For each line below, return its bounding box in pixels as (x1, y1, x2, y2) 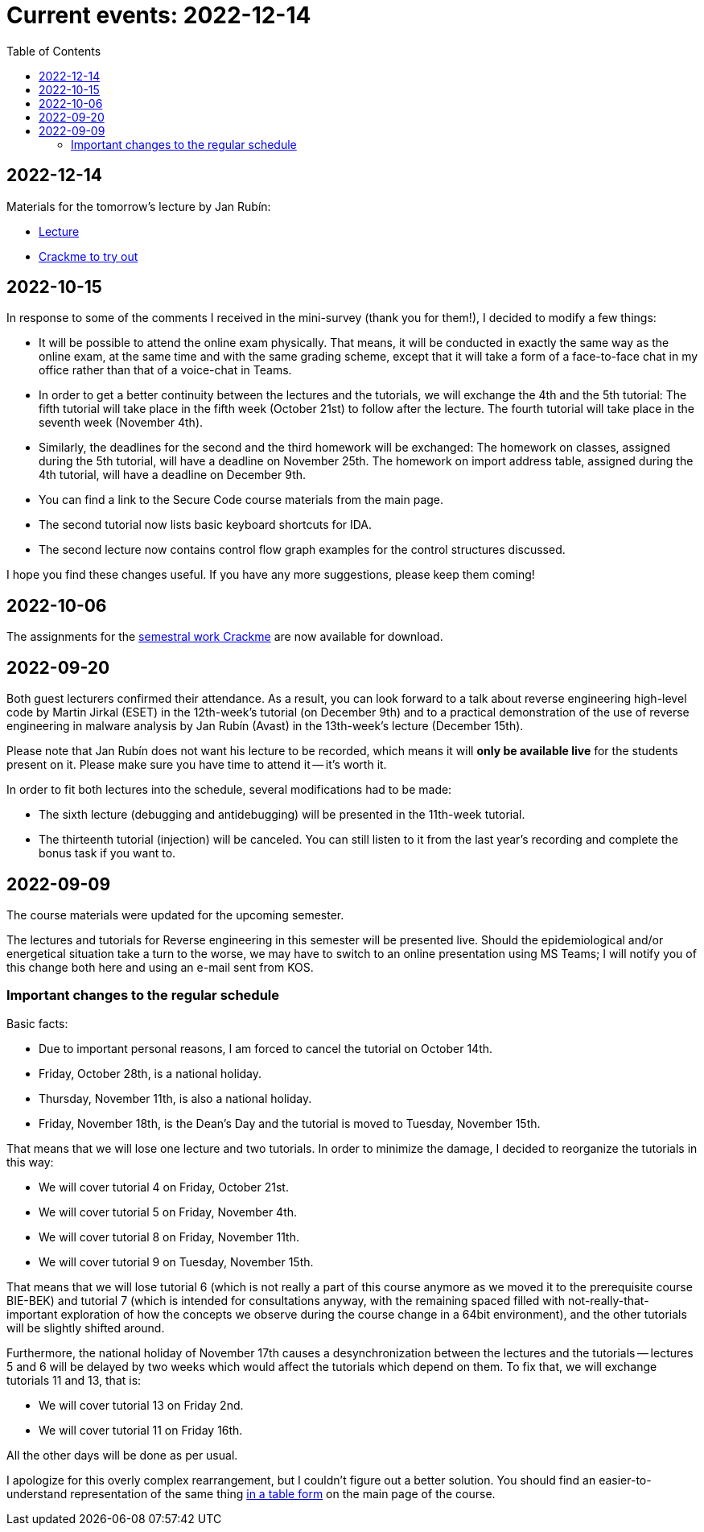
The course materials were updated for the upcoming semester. (6, 907, 344, 922)
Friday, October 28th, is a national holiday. (39, 1066, 262, 1080)
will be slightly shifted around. (6, 1320, 165, 1335)
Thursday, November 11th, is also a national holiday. (39, 1091, 312, 1105)
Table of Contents (6, 43, 101, 58)
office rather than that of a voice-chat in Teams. (39, 363, 292, 378)
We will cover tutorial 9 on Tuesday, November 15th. (39, 1254, 314, 1269)
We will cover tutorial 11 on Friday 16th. (39, 1423, 243, 1437)
